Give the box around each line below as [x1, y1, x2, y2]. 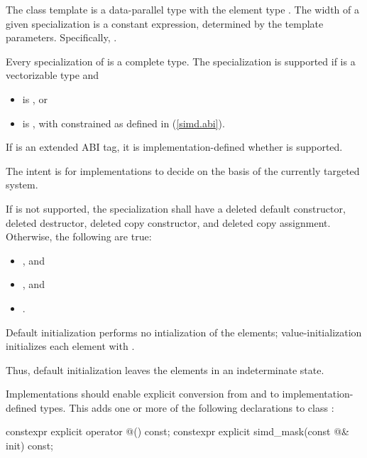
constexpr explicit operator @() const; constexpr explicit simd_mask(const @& [6, 424, 350, 439]
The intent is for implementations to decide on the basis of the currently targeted [6, 163, 360, 178]
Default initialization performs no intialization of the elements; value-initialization [6, 324, 362, 339]
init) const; [6, 438, 53, 453]
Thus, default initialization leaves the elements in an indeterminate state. [6, 362, 324, 377]
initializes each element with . [6, 339, 135, 353]
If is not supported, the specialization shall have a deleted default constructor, [6, 201, 346, 215]
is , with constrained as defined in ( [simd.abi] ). [22, 115, 225, 130]
